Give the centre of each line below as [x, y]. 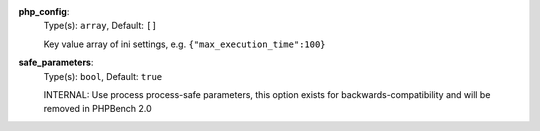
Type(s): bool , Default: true [103, 76]
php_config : [44, 11]
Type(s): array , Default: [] [100, 26]
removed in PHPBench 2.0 [97, 109]
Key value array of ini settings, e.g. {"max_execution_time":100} [184, 44]
